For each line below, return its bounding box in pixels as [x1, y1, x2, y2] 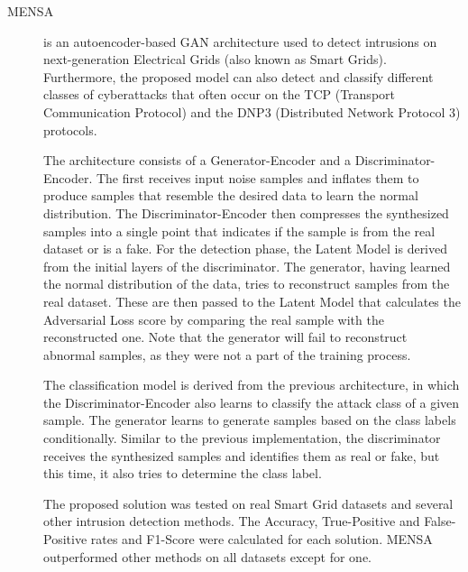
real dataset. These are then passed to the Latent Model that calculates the [43, 291, 461, 310]
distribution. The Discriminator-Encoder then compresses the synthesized [43, 203, 449, 222]
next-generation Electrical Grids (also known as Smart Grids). [43, 50, 387, 69]
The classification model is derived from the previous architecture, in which [43, 375, 460, 394]
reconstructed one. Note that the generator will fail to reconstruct [43, 328, 408, 346]
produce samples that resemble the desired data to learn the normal [43, 186, 418, 205]
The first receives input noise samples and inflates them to [96, 168, 419, 187]
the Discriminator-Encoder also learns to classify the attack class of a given [43, 392, 460, 411]
